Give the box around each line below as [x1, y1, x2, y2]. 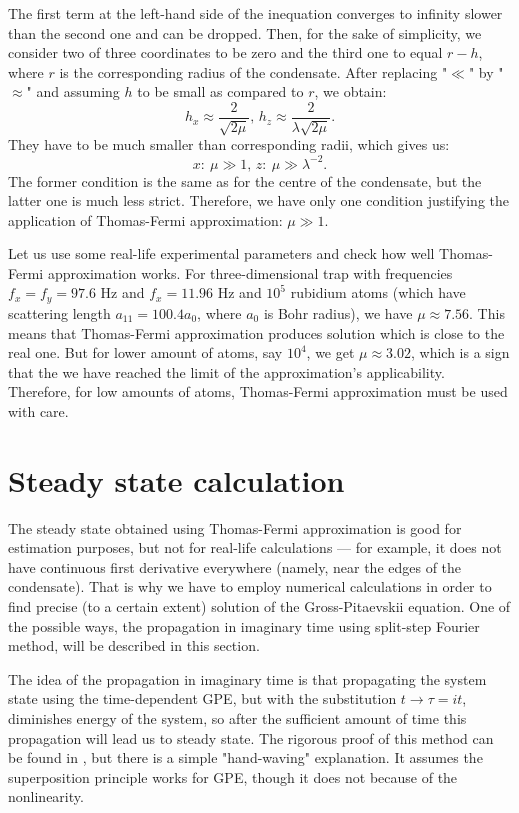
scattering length [8, 302, 111, 323]
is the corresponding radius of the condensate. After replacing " [59, 61, 448, 82]
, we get [306, 342, 355, 363]
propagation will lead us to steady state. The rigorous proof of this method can [8, 727, 494, 748]
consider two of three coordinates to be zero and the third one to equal [8, 42, 443, 63]
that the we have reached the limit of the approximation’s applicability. [8, 361, 445, 382]
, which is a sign [411, 342, 510, 363]
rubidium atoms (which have [290, 282, 466, 303]
